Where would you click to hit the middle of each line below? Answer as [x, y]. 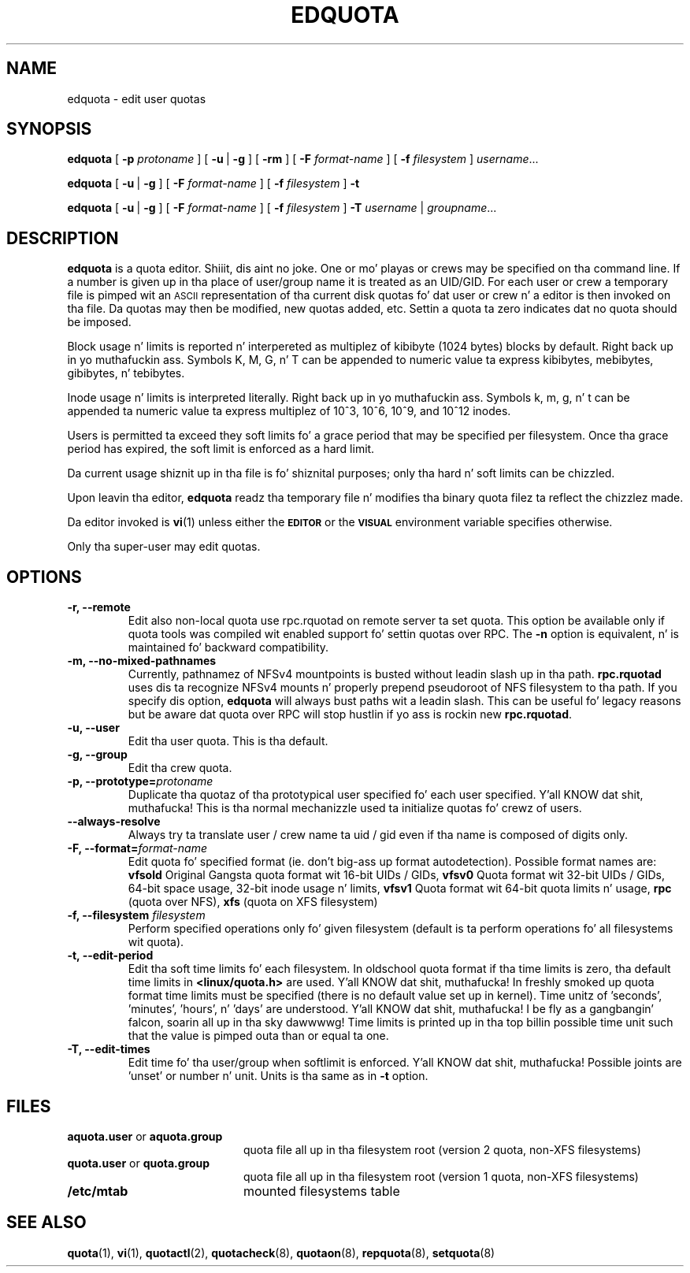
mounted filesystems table [321, 1191]
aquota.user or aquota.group [145, 1136]
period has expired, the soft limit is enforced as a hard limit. [221, 449]
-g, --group [97, 755]
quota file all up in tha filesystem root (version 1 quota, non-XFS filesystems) [441, 1176]
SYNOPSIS [49, 129]
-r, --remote [99, 607]
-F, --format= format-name [137, 848]
